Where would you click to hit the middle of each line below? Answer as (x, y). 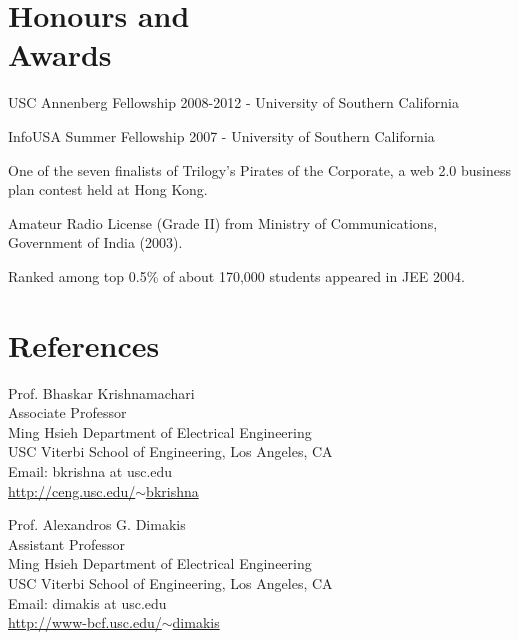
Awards (60, 54)
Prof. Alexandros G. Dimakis (97, 524)
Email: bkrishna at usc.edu (90, 470)
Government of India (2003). (95, 242)
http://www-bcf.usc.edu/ (85, 622)
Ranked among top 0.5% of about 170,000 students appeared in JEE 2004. (236, 275)
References (84, 344)
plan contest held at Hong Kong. (108, 189)
